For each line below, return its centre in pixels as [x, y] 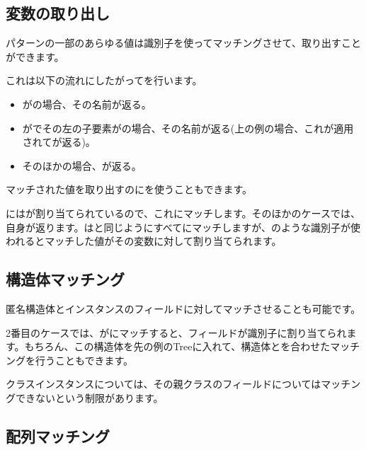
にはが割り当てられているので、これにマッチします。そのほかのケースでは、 [183, 213]
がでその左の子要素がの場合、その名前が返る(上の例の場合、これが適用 [188, 128]
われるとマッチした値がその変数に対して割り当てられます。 [144, 241]
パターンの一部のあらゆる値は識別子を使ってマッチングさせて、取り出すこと [183, 43]
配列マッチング [58, 435]
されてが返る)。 [59, 142]
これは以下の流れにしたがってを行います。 [104, 80]
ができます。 [35, 56]
